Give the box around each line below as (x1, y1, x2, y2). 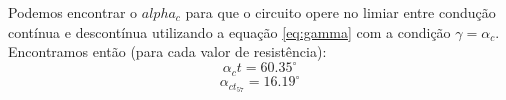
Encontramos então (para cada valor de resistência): (8, 41, 327, 62)
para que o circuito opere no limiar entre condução (185, 2, 496, 22)
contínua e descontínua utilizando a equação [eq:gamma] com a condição (8, 21, 451, 42)
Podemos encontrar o (8, 2, 138, 22)
